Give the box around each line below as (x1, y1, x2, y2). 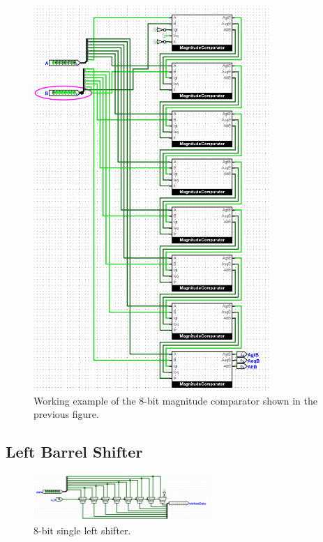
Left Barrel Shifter (6, 441, 143, 462)
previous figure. (33, 407, 99, 421)
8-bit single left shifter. (33, 523, 131, 538)
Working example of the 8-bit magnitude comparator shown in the (33, 393, 317, 407)
